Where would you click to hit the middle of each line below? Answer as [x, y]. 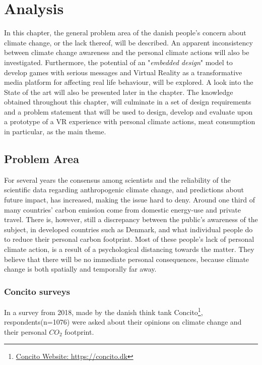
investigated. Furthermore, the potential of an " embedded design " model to [118, 62]
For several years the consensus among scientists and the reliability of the [117, 179]
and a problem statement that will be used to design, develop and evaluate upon [128, 111]
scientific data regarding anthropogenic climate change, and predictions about [124, 190]
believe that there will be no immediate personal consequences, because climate [127, 259]
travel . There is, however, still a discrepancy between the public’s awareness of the [131, 219]
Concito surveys [37, 291]
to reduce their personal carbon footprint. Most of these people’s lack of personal [129, 239]
